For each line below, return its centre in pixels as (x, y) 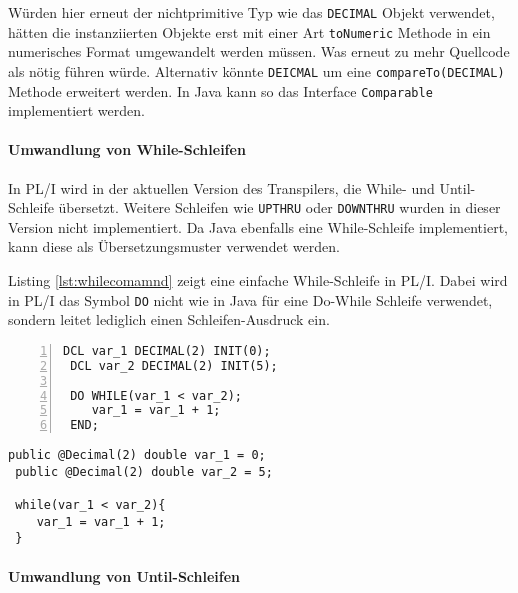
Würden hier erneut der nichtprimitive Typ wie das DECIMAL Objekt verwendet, (251, 12)
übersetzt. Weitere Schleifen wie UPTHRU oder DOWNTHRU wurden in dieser (279, 207)
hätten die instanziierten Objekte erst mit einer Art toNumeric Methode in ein (249, 31)
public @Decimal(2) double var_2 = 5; (144, 471)
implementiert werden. (76, 110)
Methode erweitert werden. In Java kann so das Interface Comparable (220, 90)
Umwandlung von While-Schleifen (127, 149)
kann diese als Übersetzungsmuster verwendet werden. (174, 246)
